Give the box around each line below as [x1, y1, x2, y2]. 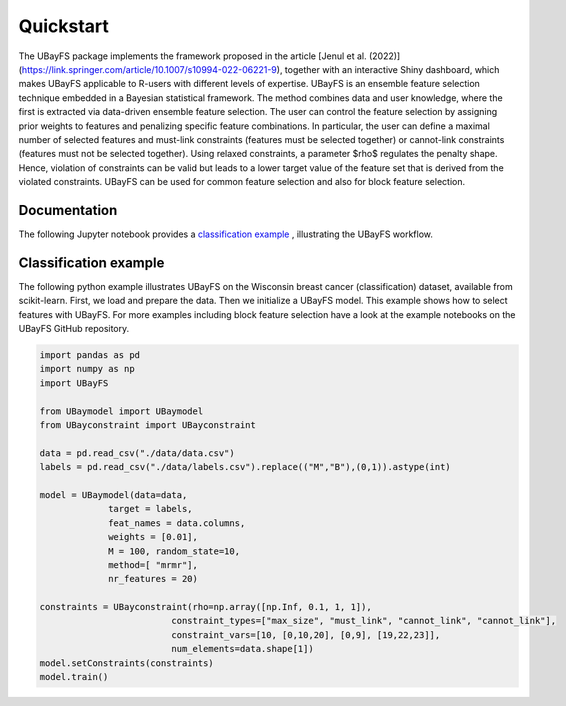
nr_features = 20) [108, 573, 199, 585]
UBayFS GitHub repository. [18, 323, 130, 335]
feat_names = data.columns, [108, 517, 246, 529]
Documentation [18, 201, 118, 219]
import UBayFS [39, 377, 109, 389]
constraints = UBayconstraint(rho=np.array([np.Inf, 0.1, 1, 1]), [39, 601, 372, 613]
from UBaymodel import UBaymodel [39, 405, 204, 417]
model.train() [39, 671, 109, 683]
